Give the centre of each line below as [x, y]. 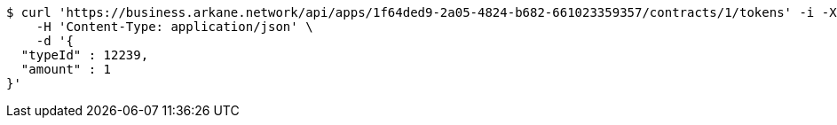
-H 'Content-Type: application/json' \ [174, 27]
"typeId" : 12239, [85, 55]
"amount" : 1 [66, 69]
